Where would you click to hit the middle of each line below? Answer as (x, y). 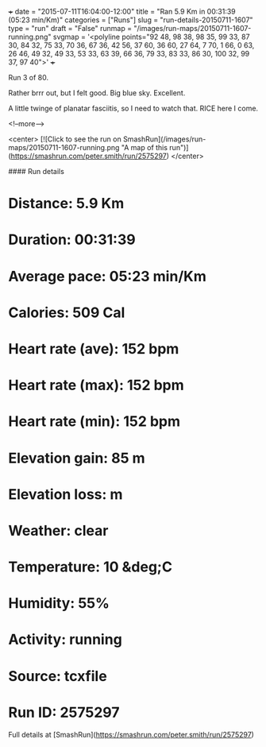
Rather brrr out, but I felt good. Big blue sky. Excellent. (97, 93)
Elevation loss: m (66, 494)
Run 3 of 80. (29, 77)
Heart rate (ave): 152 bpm (94, 348)
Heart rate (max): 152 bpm (96, 385)
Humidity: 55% (59, 604)
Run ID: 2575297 (64, 712)
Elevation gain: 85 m (77, 458)
